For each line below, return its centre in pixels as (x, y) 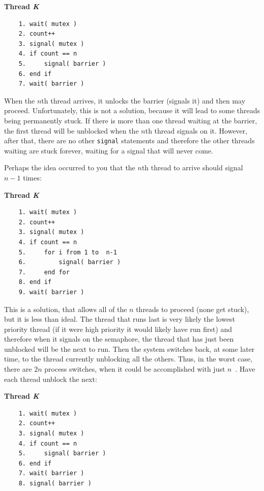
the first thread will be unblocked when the (71, 130)
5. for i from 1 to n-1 (68, 252)
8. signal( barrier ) (55, 483)
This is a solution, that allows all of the (66, 309)
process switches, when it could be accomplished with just (135, 369)
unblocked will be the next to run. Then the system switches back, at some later (129, 348)
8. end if (35, 282)
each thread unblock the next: (51, 379)
